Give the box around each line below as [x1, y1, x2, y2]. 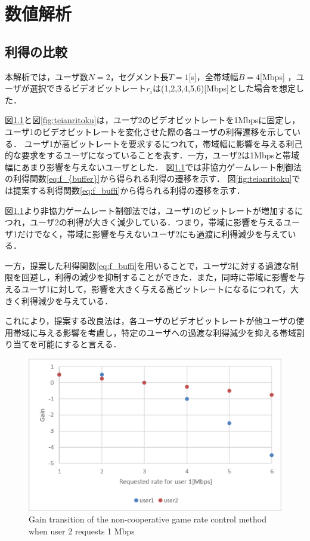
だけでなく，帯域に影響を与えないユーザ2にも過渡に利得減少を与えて [17, 227, 288, 240]
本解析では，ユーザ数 [5, 70, 88, 82]
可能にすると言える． [38, 338, 122, 350]
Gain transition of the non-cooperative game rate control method [29, 513, 266, 525]
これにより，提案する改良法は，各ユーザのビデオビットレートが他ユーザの [5, 314, 296, 327]
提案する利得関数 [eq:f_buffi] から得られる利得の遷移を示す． [13, 184, 245, 196]
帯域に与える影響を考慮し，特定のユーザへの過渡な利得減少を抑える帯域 [13, 326, 296, 338]
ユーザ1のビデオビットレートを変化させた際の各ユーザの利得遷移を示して [5, 125, 293, 137]
